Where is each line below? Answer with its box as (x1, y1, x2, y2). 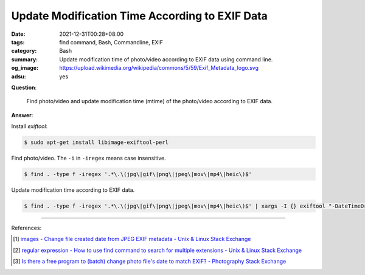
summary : (11, 55, 38, 63)
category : (11, 47, 37, 55)
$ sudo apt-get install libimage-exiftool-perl (24, 139, 169, 146)
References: (11, 224, 42, 231)
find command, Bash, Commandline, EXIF (59, 38, 164, 46)
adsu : (11, 73, 27, 80)
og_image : (11, 64, 39, 72)
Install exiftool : (11, 123, 48, 130)
